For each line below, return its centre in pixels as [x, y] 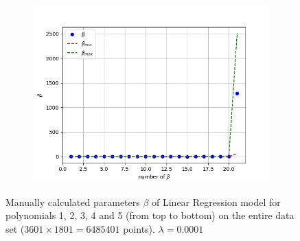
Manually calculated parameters [73, 202]
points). [139, 228]
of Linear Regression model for [216, 202]
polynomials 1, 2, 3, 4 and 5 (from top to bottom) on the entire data [150, 215]
